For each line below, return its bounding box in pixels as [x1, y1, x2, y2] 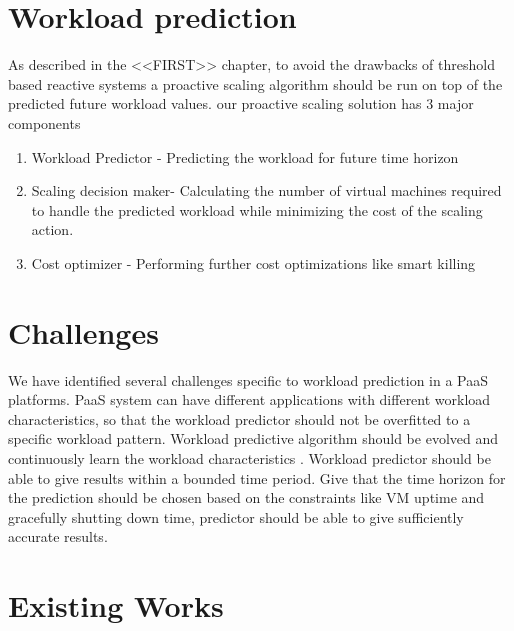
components [8, 112, 81, 133]
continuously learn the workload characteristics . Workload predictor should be [8, 447, 491, 468]
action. [31, 219, 74, 240]
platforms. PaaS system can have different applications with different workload [8, 389, 491, 410]
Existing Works [8, 585, 224, 626]
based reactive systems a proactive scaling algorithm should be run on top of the [8, 73, 503, 94]
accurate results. [8, 526, 108, 547]
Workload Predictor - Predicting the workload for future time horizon [31, 146, 459, 167]
